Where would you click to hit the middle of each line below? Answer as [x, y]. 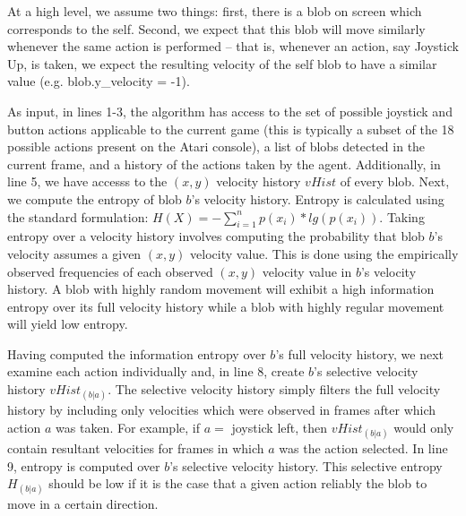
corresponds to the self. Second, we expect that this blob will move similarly [216, 28]
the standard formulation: [78, 216]
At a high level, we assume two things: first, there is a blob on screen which [215, 11]
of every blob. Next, [395, 181]
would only [424, 427]
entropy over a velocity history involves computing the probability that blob [216, 236]
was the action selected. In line [363, 448]
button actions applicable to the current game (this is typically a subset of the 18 [231, 129]
